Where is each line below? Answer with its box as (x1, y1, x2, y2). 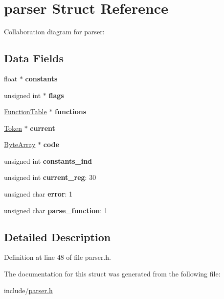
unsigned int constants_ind (4, 155, 92, 166)
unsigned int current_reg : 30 (4, 172, 96, 182)
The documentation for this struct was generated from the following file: (4, 269, 221, 279)
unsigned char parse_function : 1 (4, 205, 108, 215)
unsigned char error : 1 (4, 189, 73, 199)
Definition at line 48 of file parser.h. (4, 252, 111, 262)
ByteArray (4, 139, 36, 149)
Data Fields (4, 50, 64, 66)
